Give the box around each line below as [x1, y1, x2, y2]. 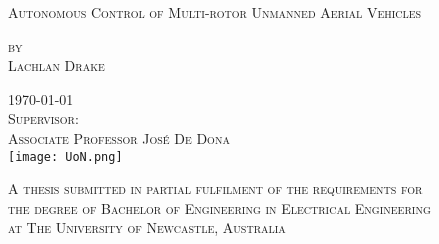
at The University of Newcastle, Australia [8, 217, 286, 238]
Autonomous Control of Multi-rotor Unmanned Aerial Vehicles [8, 2, 422, 22]
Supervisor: [8, 108, 79, 129]
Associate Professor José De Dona [8, 127, 230, 148]
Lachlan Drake [8, 55, 105, 76]
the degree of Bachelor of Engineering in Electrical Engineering [8, 197, 431, 218]
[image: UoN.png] [8, 149, 123, 164]
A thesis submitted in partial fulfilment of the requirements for [8, 178, 423, 199]
